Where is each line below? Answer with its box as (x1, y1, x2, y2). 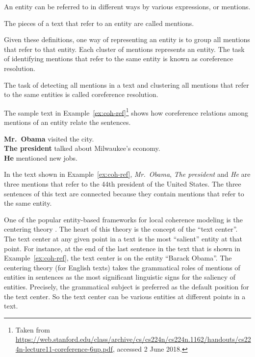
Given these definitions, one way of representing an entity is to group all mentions (4, 34, 250, 45)
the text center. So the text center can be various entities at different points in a (4, 291, 246, 301)
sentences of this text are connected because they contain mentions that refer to (4, 188, 244, 198)
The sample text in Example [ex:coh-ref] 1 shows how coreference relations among (4, 106, 249, 118)
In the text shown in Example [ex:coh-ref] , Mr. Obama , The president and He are (4, 169, 251, 179)
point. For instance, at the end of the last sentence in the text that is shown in (4, 243, 241, 253)
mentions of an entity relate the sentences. (4, 117, 131, 127)
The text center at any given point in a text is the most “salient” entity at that (4, 233, 242, 243)
